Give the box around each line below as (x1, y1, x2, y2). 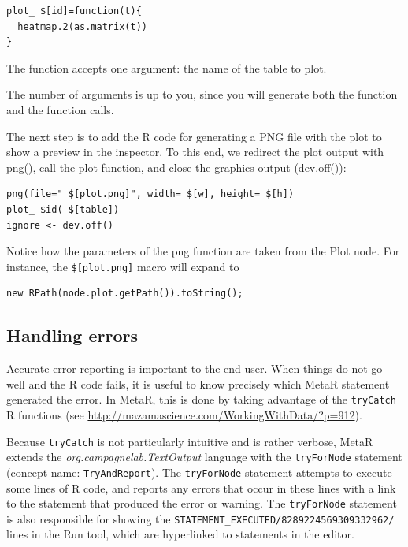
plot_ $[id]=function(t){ (6, 6, 142, 17)
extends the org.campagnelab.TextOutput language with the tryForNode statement (6, 448, 402, 465)
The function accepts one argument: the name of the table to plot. (6, 59, 327, 76)
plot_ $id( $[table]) (6, 203, 120, 215)
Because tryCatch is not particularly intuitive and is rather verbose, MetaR (6, 433, 373, 449)
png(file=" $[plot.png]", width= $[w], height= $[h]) (6, 188, 295, 200)
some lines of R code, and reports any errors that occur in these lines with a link (6, 479, 396, 496)
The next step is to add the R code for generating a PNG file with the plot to (6, 128, 382, 144)
